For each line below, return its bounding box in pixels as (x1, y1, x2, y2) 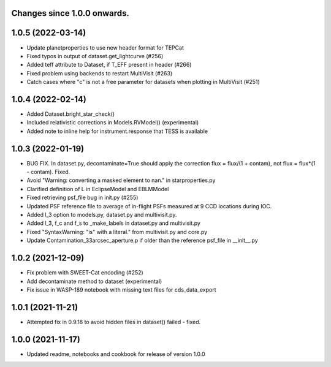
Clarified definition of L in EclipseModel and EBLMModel (26, 185, 169, 192)
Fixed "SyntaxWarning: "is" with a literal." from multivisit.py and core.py (26, 228, 208, 235)
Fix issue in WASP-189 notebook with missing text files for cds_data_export (26, 286, 217, 293)
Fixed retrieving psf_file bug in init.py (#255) (26, 194, 139, 202)
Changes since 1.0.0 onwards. (11, 8, 130, 18)
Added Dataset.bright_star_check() (26, 110, 115, 118)
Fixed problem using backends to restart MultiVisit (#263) (26, 69, 173, 77)
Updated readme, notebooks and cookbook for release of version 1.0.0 (26, 350, 205, 358)
